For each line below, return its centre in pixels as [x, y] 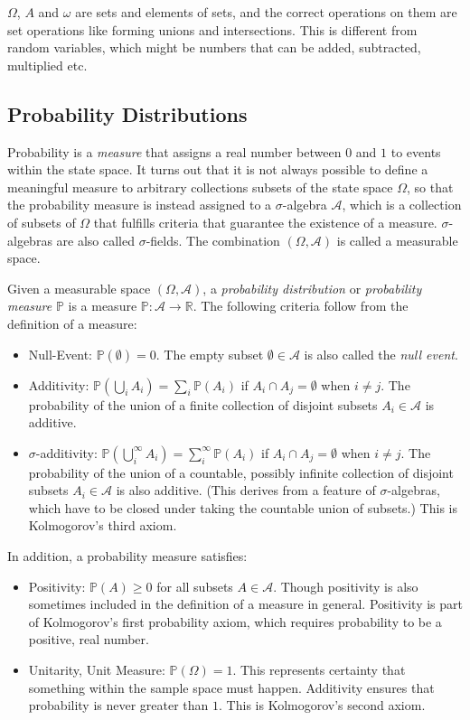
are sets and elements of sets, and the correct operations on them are [266, 12]
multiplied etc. [47, 65]
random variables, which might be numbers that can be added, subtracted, [214, 47]
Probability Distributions [127, 113]
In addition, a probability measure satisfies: [127, 556]
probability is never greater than [118, 705]
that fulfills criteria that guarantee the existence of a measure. [265, 222]
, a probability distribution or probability [312, 288]
